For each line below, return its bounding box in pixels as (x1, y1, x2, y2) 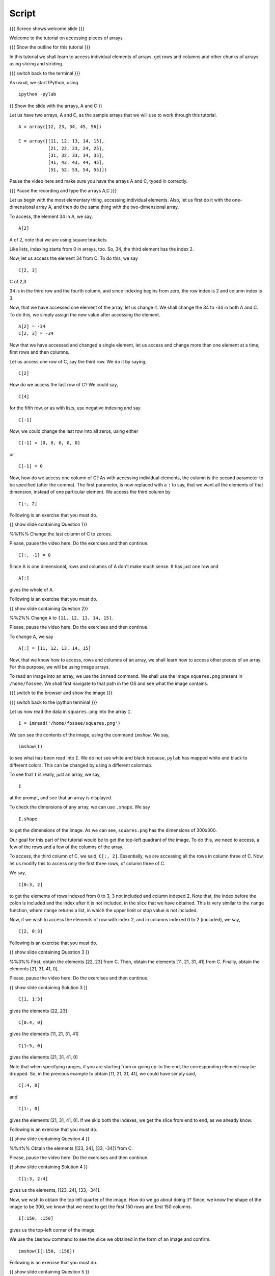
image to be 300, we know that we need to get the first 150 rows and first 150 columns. (9, 1204, 192, 1210)
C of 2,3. (9, 279, 28, 285)
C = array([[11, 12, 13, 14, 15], (18, 138, 104, 144)
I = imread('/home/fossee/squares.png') (18, 720, 121, 726)
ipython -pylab (18, 91, 57, 97)
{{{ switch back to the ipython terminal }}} (9, 699, 97, 705)
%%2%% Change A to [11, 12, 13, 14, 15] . (9, 615, 113, 621)
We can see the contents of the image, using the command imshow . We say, (9, 731, 170, 738)
